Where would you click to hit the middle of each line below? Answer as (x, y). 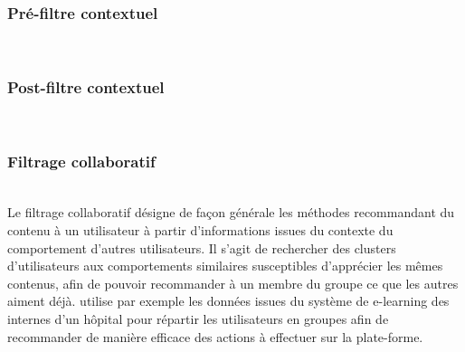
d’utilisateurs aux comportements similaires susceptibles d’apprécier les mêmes (225, 266)
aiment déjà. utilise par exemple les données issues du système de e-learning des (228, 301)
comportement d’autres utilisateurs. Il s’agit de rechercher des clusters (202, 247)
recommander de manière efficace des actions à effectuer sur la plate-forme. (215, 336)
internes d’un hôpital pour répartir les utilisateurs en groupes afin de (198, 319)
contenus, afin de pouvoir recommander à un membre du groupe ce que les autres (233, 283)
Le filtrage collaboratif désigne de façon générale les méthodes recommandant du (231, 212)
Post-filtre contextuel (86, 86)
